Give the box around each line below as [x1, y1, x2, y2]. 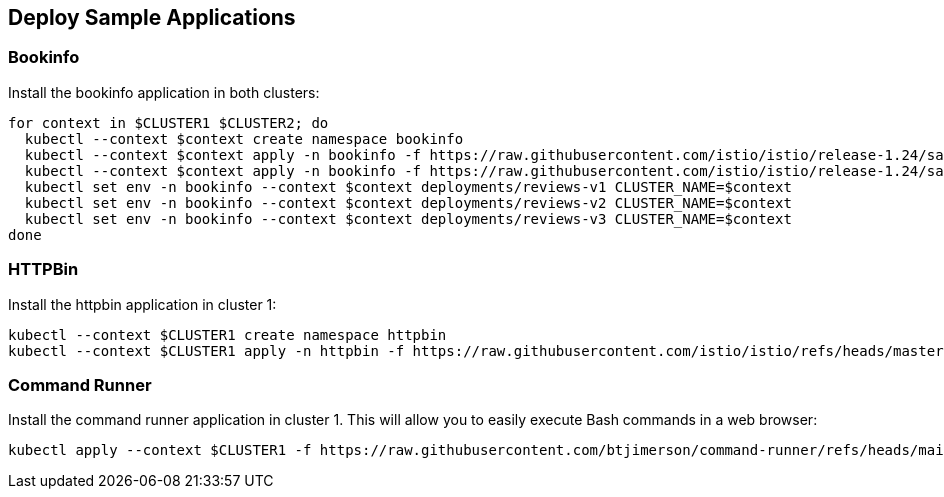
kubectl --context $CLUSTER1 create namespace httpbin [8, 326, 447, 343]
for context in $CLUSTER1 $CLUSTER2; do [8, 114, 329, 131]
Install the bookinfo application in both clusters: [8, 83, 320, 101]
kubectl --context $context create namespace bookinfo [24, 130, 464, 147]
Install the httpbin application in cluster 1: [8, 295, 277, 313]
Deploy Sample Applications [8, 5, 296, 30]
